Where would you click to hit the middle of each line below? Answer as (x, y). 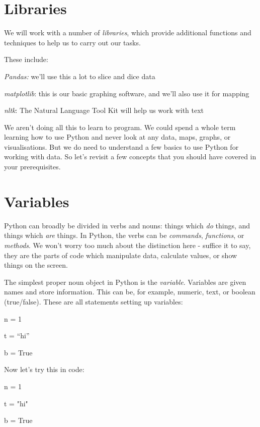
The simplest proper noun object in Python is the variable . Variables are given (125, 282)
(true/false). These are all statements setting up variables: (94, 301)
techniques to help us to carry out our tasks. (72, 42)
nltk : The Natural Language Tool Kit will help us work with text (104, 110)
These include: (26, 59)
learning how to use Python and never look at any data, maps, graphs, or (117, 137)
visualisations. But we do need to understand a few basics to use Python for (121, 146)
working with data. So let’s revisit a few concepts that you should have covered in (130, 157)
